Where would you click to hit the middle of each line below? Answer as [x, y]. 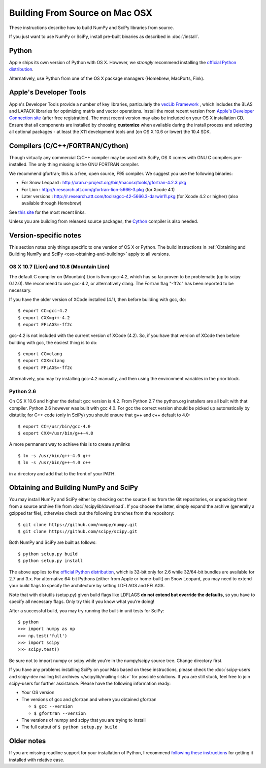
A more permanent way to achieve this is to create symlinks [70, 444]
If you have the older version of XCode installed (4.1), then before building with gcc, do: [98, 299]
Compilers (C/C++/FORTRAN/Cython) [69, 146]
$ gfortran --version [60, 713]
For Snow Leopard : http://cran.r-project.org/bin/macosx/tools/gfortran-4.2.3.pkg [104, 183]
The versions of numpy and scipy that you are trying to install [83, 720]
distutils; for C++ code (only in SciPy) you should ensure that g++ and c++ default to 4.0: [100, 415]
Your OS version [38, 693]
